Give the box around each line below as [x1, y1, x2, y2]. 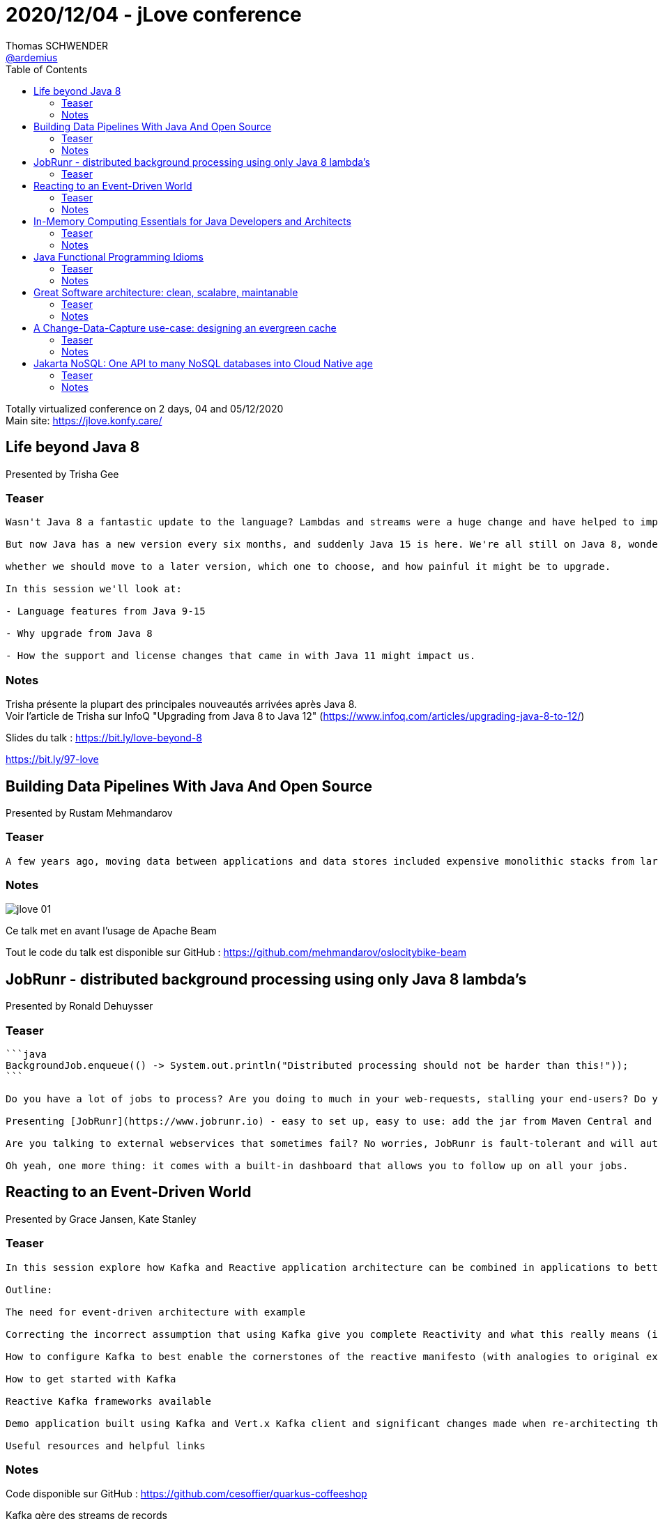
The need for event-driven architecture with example [6, 1306, 305, 1318]
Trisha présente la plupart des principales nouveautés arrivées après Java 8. [6, 698, 358, 711]
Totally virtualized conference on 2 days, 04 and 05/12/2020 [6, 402, 284, 415]
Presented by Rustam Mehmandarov [6, 806, 173, 819]
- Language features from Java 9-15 [6, 606, 206, 617]
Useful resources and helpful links [6, 1440, 206, 1451]
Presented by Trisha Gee [6, 468, 119, 480]
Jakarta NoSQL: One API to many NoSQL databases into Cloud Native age [33, 357, 373, 369]
